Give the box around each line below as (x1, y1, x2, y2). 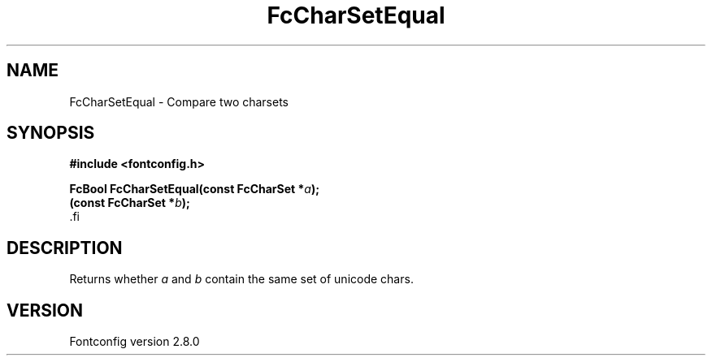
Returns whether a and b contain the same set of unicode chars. (69, 272, 414, 287)
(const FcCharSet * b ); (69, 196, 190, 210)
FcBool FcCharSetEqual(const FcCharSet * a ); (69, 182, 319, 196)
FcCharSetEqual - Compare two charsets (69, 94, 289, 109)
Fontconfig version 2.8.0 (69, 334, 200, 349)
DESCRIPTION (7, 237, 123, 258)
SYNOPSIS (7, 123, 95, 144)
